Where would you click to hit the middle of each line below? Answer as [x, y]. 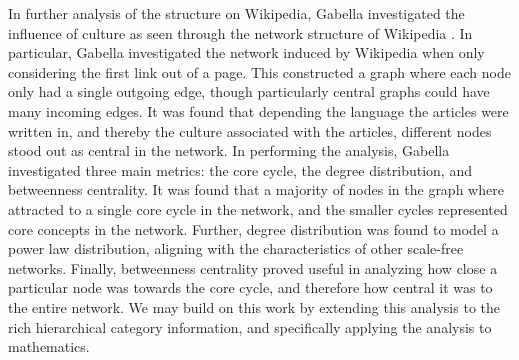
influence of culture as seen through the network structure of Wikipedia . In [240, 32]
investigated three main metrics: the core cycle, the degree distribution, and [240, 169]
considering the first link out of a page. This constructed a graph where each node [259, 71]
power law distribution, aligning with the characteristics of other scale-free [236, 248]
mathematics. [49, 346]
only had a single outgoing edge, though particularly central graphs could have [249, 91]
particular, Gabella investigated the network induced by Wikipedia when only [246, 52]
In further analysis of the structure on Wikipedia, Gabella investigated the [236, 13]
